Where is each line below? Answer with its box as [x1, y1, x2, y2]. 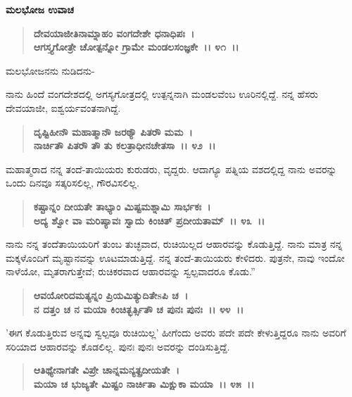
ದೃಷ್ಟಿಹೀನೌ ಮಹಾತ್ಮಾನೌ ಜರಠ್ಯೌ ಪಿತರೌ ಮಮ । [33, 124, 193, 139]
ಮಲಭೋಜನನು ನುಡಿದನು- [6, 63, 95, 77]
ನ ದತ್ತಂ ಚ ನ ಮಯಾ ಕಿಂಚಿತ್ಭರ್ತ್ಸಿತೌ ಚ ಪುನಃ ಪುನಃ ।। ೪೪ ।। [33, 301, 244, 316]
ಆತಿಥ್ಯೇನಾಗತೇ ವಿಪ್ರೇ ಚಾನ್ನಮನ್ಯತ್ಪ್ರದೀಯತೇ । [33, 363, 180, 377]
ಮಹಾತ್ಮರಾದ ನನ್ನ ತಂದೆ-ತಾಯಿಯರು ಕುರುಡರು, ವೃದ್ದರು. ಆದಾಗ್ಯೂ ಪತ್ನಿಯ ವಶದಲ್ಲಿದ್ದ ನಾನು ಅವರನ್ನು [6, 161, 337, 176]
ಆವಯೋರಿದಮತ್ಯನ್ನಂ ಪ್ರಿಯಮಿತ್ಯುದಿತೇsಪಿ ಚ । [33, 287, 189, 302]
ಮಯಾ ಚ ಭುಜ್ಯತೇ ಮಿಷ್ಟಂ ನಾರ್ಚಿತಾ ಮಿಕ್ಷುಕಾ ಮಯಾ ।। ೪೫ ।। [33, 376, 255, 391]
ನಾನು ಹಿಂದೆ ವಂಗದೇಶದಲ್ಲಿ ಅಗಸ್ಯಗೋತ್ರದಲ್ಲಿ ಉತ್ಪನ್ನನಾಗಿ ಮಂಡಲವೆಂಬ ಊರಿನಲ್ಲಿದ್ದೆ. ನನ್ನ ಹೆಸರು [6, 87, 318, 101]
